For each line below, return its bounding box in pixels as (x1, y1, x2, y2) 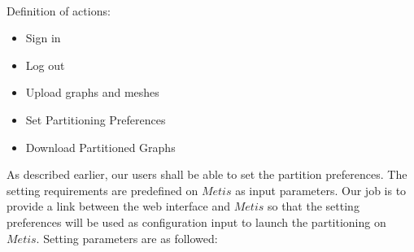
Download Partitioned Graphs (25, 138, 176, 155)
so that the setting (267, 198, 360, 215)
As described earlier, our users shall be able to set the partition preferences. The (7, 166, 407, 183)
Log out (25, 56, 65, 73)
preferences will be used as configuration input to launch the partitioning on (7, 213, 386, 230)
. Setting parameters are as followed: (36, 229, 218, 246)
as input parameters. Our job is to (235, 181, 407, 198)
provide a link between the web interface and (7, 198, 231, 215)
